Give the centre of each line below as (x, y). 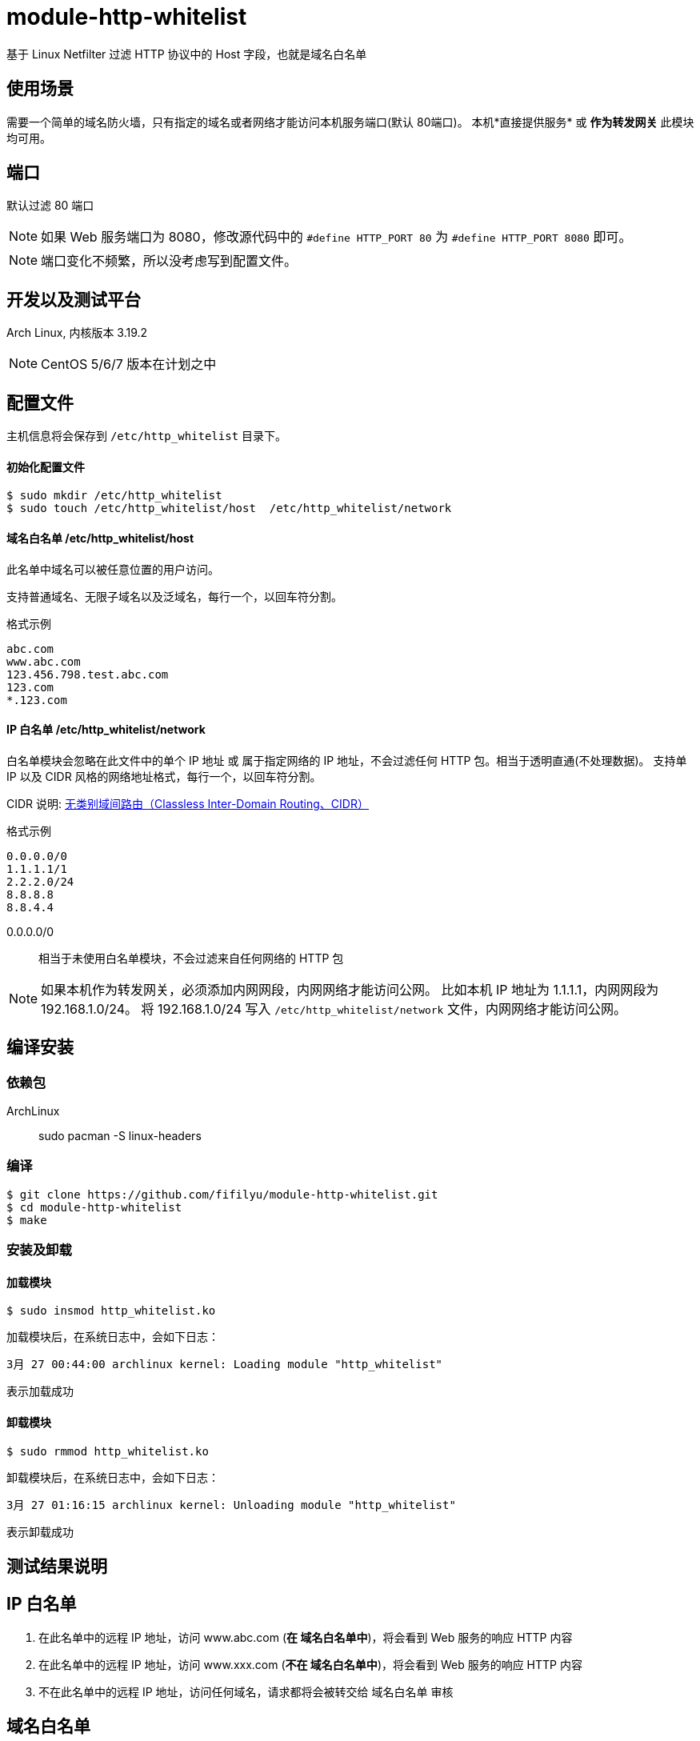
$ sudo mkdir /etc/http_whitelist (114, 496)
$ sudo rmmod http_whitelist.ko (108, 1451)
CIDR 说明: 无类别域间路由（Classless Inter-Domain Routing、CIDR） (188, 803)
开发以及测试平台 (74, 299)
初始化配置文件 (46, 466)
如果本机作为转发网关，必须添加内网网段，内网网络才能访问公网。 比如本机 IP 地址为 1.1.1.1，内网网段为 (350, 989)
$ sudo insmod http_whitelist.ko (111, 1311)
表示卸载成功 (40, 1531)
